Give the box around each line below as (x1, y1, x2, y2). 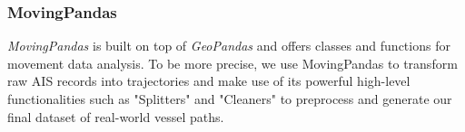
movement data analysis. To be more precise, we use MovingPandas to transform (7, 53, 458, 72)
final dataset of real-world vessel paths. (7, 107, 224, 126)
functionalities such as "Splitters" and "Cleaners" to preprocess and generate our (7, 90, 452, 108)
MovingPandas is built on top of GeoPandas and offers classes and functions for (7, 36, 450, 55)
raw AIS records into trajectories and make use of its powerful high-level (7, 71, 411, 90)
